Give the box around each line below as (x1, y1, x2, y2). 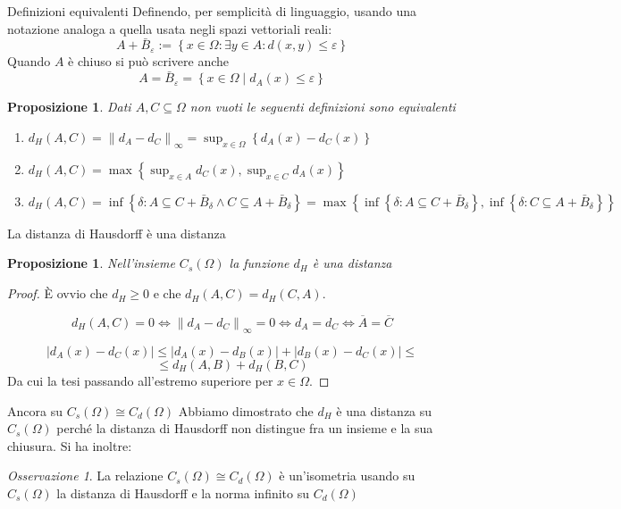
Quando (7, 52, 51, 71)
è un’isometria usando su (279, 466, 415, 485)
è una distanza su (336, 401, 432, 420)
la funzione (229, 254, 290, 272)
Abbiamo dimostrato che (178, 401, 314, 420)
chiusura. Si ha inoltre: (7, 436, 132, 455)
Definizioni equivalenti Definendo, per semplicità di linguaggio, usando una (7, 2, 416, 20)
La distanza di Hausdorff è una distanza (7, 223, 226, 242)
